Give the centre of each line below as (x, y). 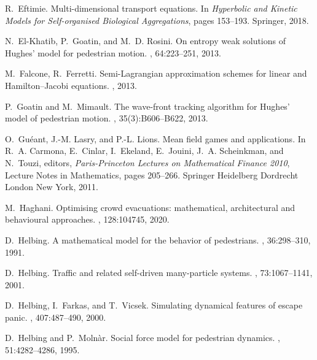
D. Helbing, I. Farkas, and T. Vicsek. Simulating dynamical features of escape (154, 305)
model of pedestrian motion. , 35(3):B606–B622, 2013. (107, 118)
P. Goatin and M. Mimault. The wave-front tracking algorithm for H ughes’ (147, 106)
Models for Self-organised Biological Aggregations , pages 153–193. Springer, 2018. (157, 20)
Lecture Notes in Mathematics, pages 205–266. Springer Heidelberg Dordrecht (152, 174)
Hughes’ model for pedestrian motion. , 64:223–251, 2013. (113, 52)
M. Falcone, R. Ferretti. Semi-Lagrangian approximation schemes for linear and (156, 73)
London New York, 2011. (52, 187)
